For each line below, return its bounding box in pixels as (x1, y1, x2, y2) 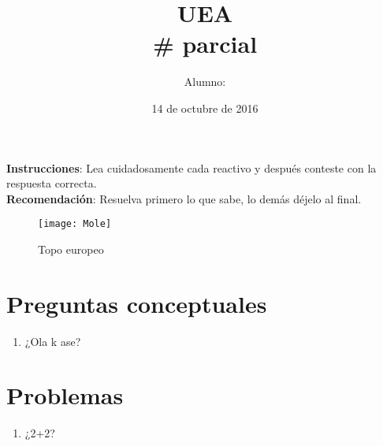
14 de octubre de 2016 (151, 99, 258, 116)
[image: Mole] (38, 218, 112, 230)
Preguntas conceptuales (6, 287, 267, 319)
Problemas (6, 379, 124, 411)
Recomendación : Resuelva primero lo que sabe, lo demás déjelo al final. (6, 190, 362, 206)
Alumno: (184, 73, 226, 90)
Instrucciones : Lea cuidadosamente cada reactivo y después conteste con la (6, 159, 377, 176)
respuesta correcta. (6, 175, 97, 191)
